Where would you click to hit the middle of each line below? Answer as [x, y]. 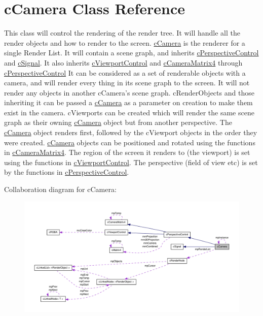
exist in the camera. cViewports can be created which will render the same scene [129, 112]
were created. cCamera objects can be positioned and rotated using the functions [130, 142]
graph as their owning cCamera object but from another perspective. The [118, 122]
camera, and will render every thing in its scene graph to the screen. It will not [127, 83]
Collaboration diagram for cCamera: [60, 189]
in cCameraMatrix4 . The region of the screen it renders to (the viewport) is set [127, 152]
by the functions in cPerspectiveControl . [67, 172]
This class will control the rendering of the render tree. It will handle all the [122, 33]
